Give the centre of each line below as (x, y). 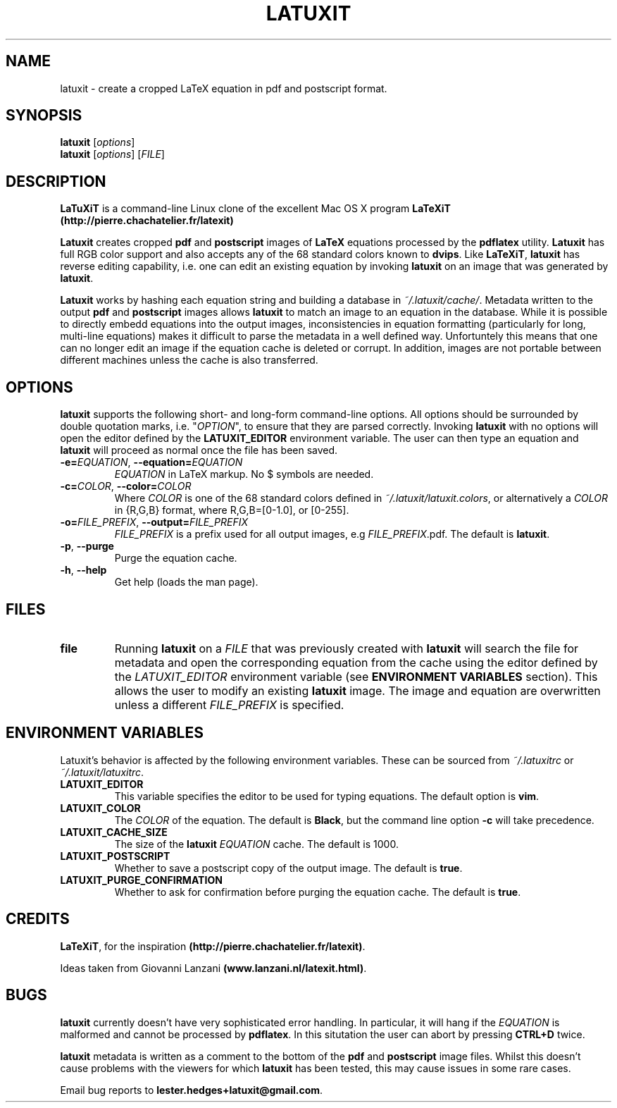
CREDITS (38, 919)
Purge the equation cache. (176, 558)
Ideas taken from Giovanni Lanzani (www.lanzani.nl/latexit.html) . (213, 968)
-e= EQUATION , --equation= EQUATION (151, 462)
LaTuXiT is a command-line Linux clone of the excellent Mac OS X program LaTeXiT (255, 209)
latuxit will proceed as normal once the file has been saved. (199, 450)
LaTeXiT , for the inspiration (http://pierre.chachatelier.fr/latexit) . (213, 946)
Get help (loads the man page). (186, 582)
